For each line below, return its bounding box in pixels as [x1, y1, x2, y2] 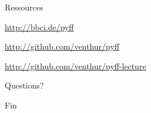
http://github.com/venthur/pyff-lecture [5, 59, 146, 72]
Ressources [5, 1, 43, 13]
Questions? [5, 79, 44, 91]
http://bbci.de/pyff [5, 20, 74, 33]
